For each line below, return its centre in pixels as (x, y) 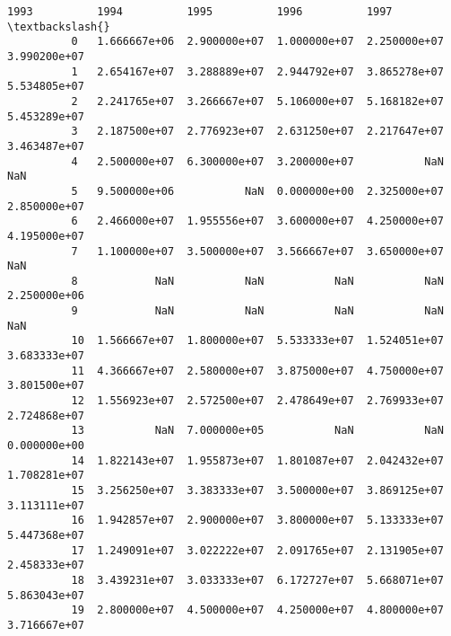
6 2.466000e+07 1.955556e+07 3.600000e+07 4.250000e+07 (257, 221)
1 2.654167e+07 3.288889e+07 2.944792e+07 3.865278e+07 (257, 71)
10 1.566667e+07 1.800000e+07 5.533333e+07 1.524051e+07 (257, 341)
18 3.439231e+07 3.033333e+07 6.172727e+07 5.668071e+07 (257, 580)
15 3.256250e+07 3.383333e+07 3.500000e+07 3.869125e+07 (257, 490)
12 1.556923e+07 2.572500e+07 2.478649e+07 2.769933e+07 (257, 401)
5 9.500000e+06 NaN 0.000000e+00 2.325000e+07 (257, 191)
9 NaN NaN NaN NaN (257, 311)
